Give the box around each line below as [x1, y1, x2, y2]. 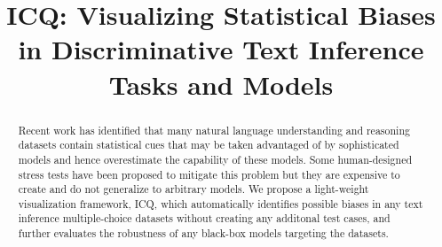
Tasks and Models [108, 66, 334, 102]
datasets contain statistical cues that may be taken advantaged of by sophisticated [18, 137, 399, 152]
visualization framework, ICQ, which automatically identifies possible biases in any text [18, 196, 423, 211]
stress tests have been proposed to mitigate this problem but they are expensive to [18, 166, 400, 181]
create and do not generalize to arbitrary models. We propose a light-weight [18, 181, 369, 197]
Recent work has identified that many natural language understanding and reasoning [18, 122, 410, 137]
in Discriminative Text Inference [18, 31, 424, 67]
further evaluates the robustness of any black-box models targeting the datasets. [18, 226, 389, 241]
